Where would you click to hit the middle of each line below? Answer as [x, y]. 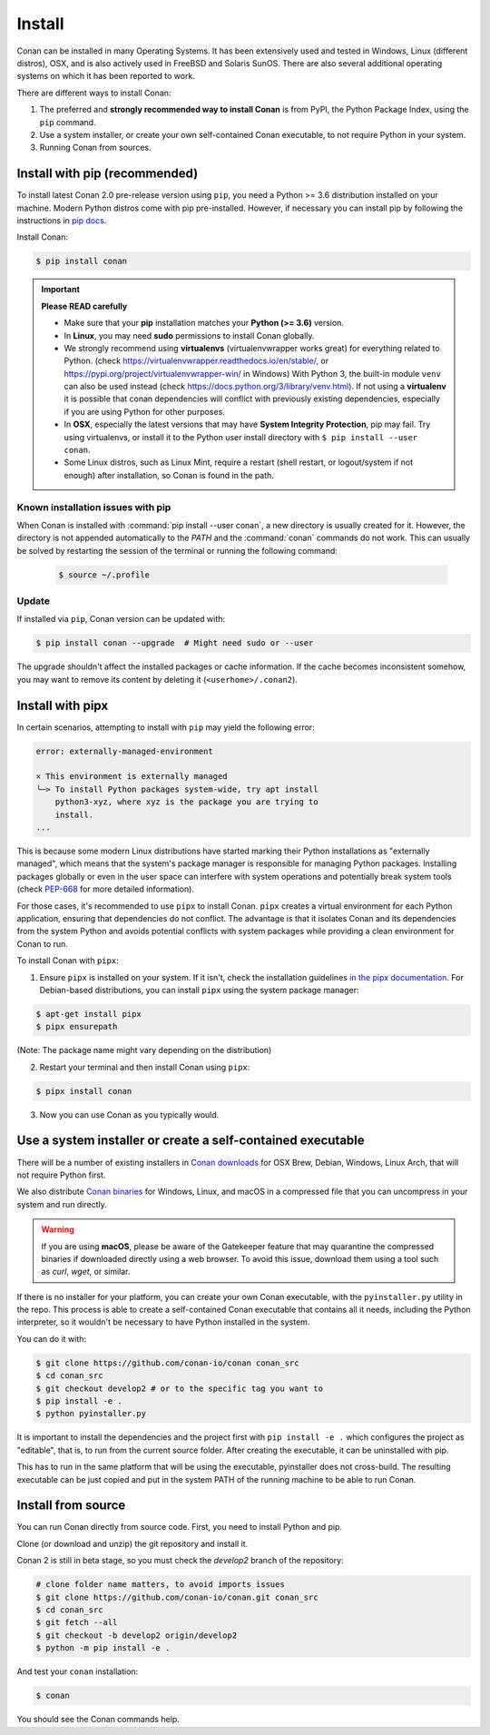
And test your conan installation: [78, 1671]
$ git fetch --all [77, 1622]
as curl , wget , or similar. [86, 1272]
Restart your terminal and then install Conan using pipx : [145, 1067]
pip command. [68, 122]
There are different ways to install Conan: [94, 93]
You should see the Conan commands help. [98, 1720]
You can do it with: [51, 1338]
